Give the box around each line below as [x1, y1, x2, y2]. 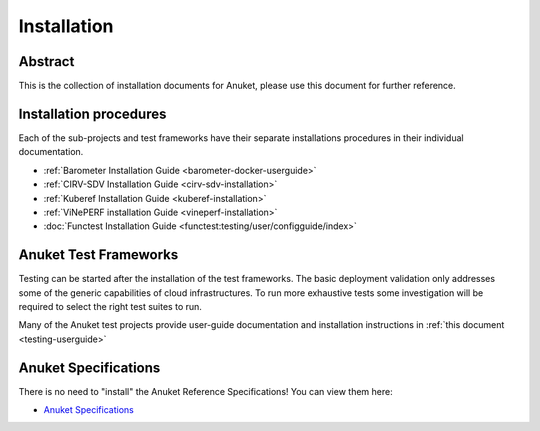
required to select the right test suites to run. [18, 301, 202, 312]
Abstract [18, 53, 75, 70]
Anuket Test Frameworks [18, 246, 179, 264]
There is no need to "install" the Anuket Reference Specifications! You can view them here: [18, 385, 394, 397]
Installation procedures [18, 105, 167, 122]
